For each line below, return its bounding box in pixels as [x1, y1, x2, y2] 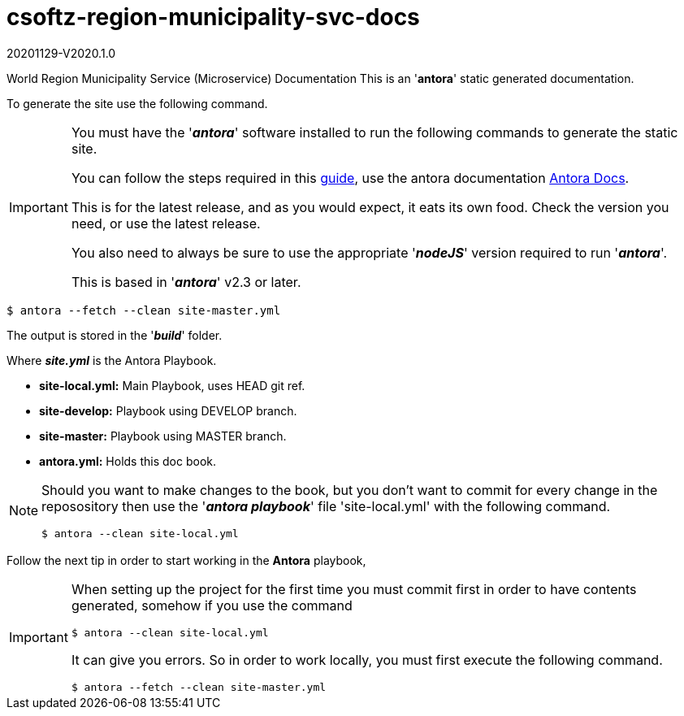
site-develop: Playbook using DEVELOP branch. [39, 403, 297, 418]
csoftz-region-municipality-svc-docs [6, 3, 420, 31]
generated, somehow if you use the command [71, 597, 353, 614]
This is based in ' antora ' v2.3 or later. [71, 273, 301, 290]
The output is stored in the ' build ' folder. [6, 328, 223, 342]
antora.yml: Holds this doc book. [39, 453, 217, 468]
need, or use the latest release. [71, 215, 261, 232]
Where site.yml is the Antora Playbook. [6, 353, 217, 367]
